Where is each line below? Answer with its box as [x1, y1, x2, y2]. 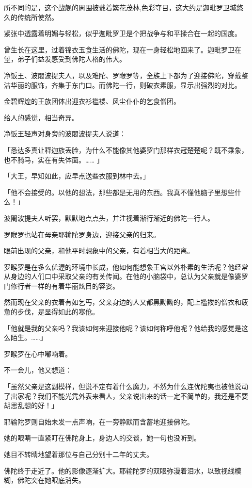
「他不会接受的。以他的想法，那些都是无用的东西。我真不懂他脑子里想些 [4, 187, 235, 197]
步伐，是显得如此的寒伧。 [17, 307, 99, 317]
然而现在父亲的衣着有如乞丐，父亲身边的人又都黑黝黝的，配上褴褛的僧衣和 [4, 297, 241, 307]
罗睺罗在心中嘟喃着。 [4, 348, 72, 358]
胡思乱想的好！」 [4, 400, 58, 410]
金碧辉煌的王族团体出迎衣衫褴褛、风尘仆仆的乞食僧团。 [4, 96, 180, 106]
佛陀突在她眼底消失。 [17, 475, 85, 485]
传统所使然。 [17, 12, 58, 22]
